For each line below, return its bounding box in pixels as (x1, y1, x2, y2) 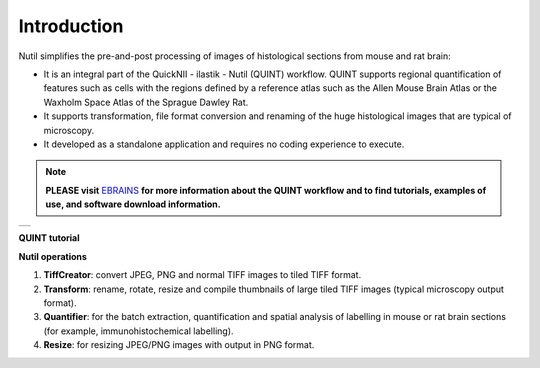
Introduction (18, 15, 124, 37)
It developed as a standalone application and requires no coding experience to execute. (43, 138, 405, 150)
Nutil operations (18, 250, 87, 262)
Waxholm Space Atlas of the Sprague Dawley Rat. (43, 96, 249, 108)
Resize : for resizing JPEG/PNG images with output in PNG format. (43, 339, 315, 351)
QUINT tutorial (18, 232, 80, 244)
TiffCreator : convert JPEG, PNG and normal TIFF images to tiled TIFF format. (43, 269, 362, 281)
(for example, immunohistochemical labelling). (43, 325, 234, 337)
